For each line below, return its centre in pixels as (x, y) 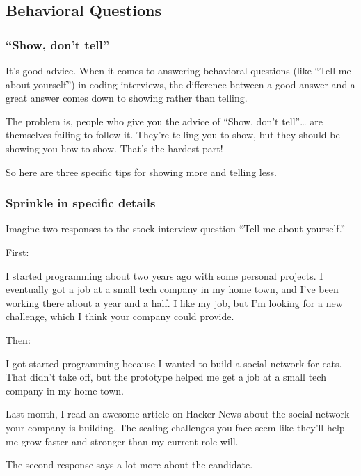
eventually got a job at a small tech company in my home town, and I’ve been (172, 289)
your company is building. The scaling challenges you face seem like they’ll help (175, 427)
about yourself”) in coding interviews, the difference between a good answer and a (180, 84)
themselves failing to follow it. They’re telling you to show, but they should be (173, 135)
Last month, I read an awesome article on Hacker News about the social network (178, 414)
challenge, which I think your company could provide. (120, 316)
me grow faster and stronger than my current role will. (122, 441)
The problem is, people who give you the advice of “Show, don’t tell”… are (164, 121)
